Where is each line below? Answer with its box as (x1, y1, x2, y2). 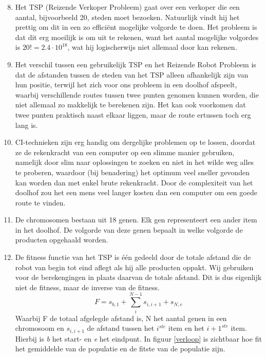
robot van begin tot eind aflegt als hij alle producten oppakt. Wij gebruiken (15, 261, 254, 272)
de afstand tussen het (87, 323, 155, 333)
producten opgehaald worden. (15, 234, 108, 245)
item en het (168, 323, 204, 333)
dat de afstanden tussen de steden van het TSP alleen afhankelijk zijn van (15, 69, 249, 80)
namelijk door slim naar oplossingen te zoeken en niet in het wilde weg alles (15, 157, 254, 167)
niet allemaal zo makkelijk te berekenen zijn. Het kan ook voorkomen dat (15, 99, 246, 110)
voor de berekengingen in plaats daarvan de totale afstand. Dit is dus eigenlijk (15, 272, 262, 283)
